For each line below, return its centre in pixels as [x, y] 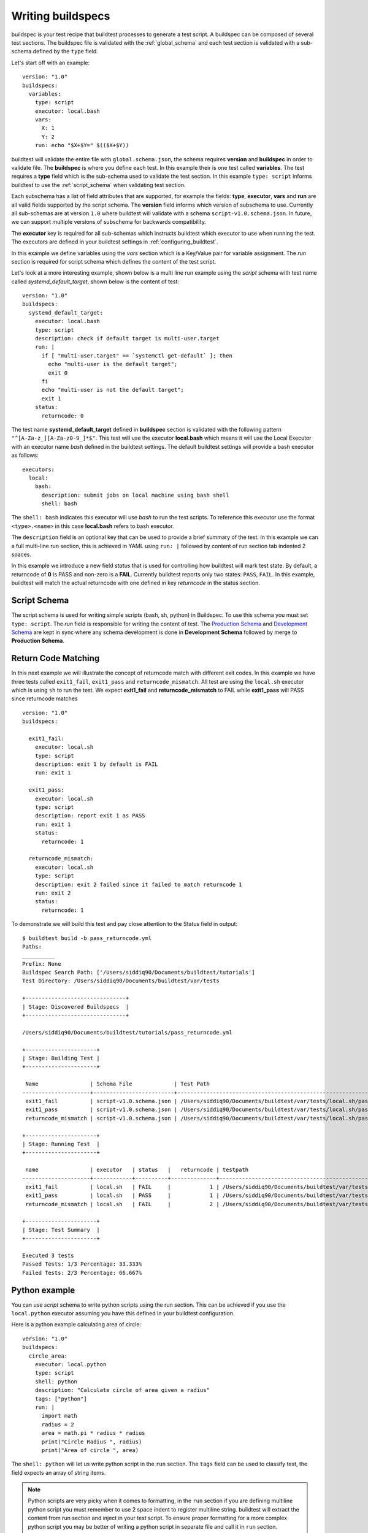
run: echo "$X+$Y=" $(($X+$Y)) [82, 145]
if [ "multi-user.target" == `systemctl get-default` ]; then [137, 355]
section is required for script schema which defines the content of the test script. [114, 261]
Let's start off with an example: [51, 63]
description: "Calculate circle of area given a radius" [122, 1390]
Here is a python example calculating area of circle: [76, 1325]
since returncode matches [44, 698]
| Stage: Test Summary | [61, 1230]
